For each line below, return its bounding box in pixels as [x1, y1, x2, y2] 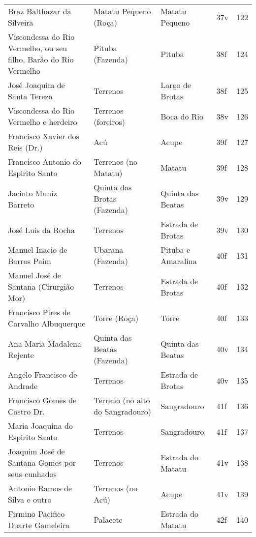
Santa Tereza [8, 90, 53, 102]
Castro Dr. [8, 406, 45, 417]
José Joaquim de [8, 79, 65, 90]
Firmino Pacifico [8, 508, 65, 519]
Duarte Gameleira [8, 519, 70, 531]
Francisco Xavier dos [8, 130, 79, 142]
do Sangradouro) [94, 406, 151, 417]
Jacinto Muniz [8, 187, 57, 199]
